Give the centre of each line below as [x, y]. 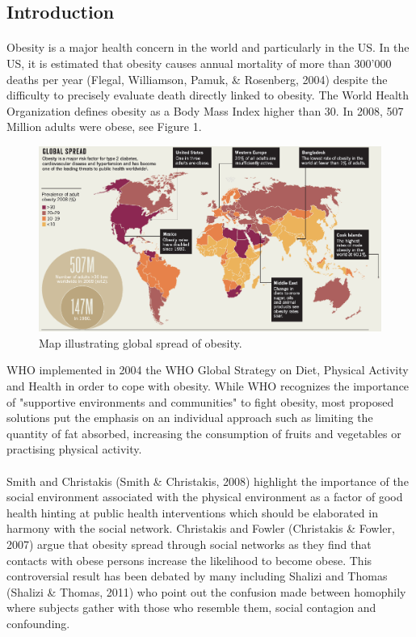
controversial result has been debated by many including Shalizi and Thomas [197, 576]
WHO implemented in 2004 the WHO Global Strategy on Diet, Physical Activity [208, 370]
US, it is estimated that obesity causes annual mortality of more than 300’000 [199, 63]
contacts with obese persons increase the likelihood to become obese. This [189, 560]
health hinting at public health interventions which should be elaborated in [192, 512]
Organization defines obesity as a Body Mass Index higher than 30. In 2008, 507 [205, 110]
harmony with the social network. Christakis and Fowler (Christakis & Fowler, [201, 528]
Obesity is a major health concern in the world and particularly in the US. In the [208, 47]
